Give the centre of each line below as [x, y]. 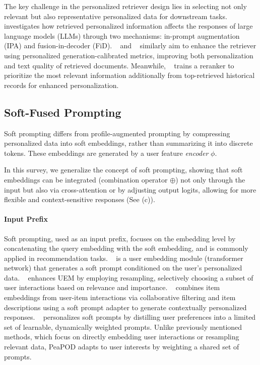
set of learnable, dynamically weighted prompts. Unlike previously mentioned [123, 327]
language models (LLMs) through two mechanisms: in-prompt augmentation [122, 35]
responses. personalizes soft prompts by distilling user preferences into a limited [130, 317]
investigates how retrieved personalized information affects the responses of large [128, 26]
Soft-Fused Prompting [63, 112]
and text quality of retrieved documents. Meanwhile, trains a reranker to [119, 65]
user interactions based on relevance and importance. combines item [112, 287]
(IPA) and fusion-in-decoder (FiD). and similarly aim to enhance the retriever [130, 45]
